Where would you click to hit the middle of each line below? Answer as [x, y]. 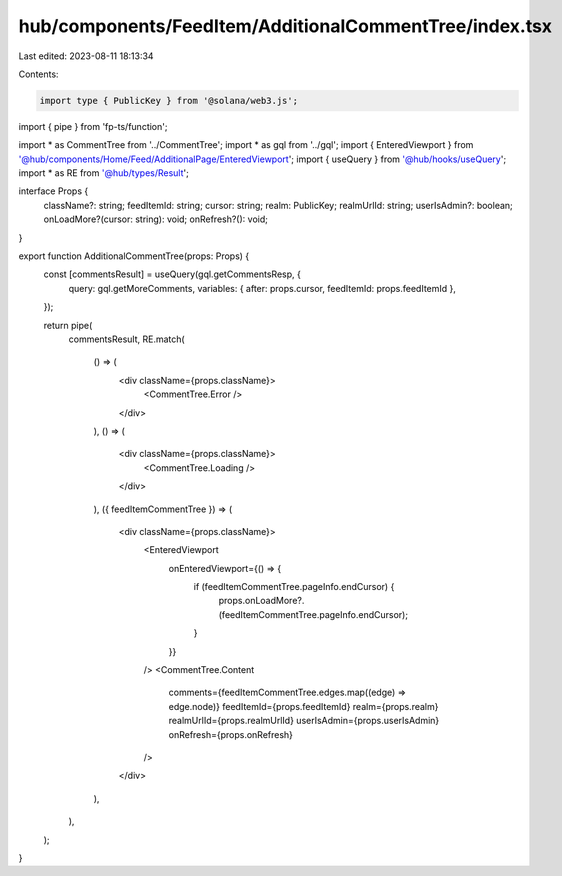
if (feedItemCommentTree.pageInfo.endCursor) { [294, 587]
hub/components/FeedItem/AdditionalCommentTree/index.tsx [285, 26]
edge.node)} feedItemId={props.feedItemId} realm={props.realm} [303, 706]
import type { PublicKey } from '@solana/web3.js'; [169, 100]
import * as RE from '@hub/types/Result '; [103, 173]
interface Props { [53, 191]
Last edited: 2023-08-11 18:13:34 [86, 56]
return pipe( [68, 325]
